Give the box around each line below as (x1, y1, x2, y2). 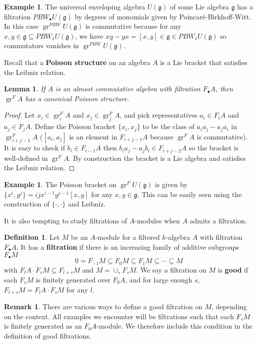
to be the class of (142, 121, 194, 132)
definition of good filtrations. (4, 330, 91, 341)
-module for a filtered (95, 232, 160, 242)
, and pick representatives (120, 110, 197, 120)
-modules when (134, 215, 180, 225)
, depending (211, 301, 247, 311)
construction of (4, 199, 50, 209)
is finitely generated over (36, 274, 111, 284)
